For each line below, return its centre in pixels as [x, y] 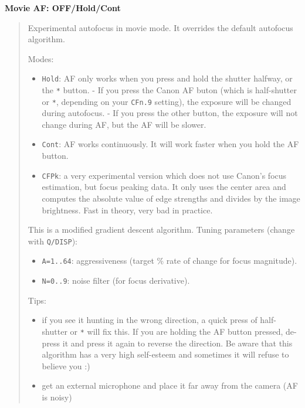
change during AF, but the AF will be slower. [124, 124]
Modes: [41, 58]
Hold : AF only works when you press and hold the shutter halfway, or [167, 78]
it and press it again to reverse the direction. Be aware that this [177, 343]
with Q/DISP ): [52, 241]
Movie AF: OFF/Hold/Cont [63, 7]
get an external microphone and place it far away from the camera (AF [170, 385]
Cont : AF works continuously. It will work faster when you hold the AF [170, 144]
